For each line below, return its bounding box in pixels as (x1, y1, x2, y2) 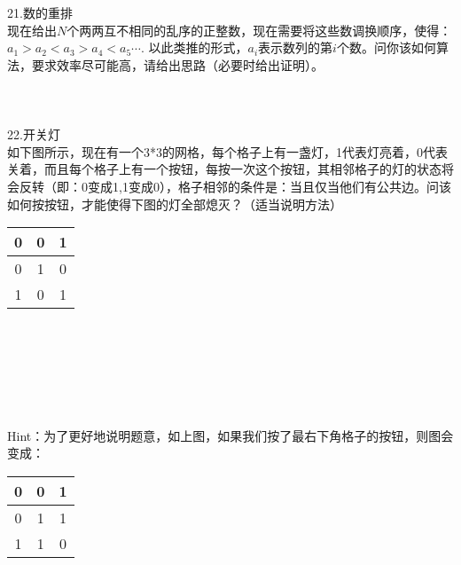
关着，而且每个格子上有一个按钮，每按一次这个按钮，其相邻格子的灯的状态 (7, 160, 441, 178)
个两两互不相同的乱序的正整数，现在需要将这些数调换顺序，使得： (66, 20, 452, 39)
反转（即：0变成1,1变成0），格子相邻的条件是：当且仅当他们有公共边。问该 (19, 177, 451, 195)
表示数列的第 (258, 38, 333, 57)
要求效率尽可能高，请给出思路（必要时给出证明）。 (31, 55, 324, 74)
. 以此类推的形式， (140, 38, 248, 57)
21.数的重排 (7, 4, 73, 21)
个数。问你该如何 (336, 38, 436, 57)
